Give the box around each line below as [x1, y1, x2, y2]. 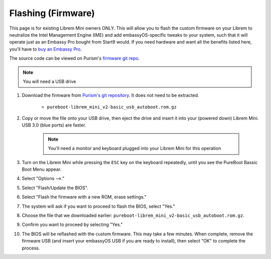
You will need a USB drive [23, 78, 76, 84]
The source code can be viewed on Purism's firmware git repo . [9, 55, 140, 61]
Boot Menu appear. [22, 166, 62, 173]
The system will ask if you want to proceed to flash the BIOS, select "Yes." [22, 203, 175, 209]
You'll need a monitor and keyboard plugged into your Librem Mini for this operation [48, 146, 221, 152]
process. [22, 245, 40, 251]
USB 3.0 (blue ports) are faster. [22, 122, 86, 128]
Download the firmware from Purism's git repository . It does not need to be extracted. [22, 92, 199, 98]
